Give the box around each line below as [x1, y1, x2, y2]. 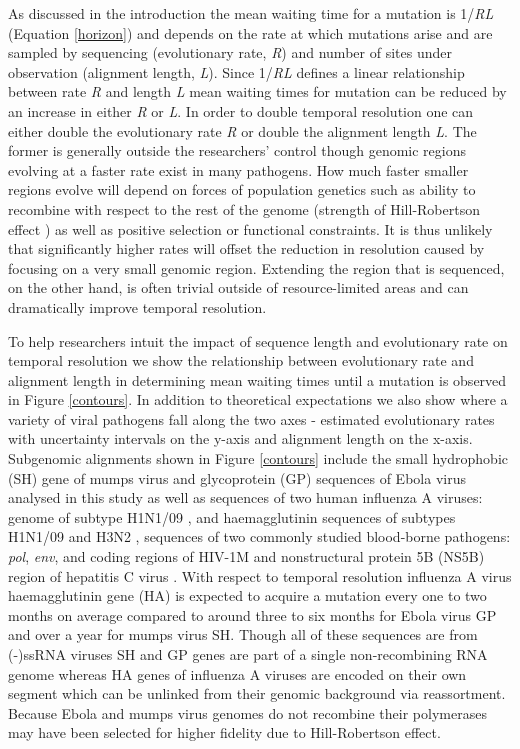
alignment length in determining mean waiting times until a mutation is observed [8, 369, 507, 390]
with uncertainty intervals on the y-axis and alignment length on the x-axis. [8, 428, 473, 449]
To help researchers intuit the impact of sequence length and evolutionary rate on [8, 330, 508, 351]
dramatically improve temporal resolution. [8, 296, 267, 317]
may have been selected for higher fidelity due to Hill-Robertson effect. [8, 722, 441, 743]
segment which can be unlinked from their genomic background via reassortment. [8, 683, 506, 704]
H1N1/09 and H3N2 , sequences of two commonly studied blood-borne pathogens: [8, 526, 511, 547]
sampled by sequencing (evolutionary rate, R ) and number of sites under [8, 42, 452, 63]
